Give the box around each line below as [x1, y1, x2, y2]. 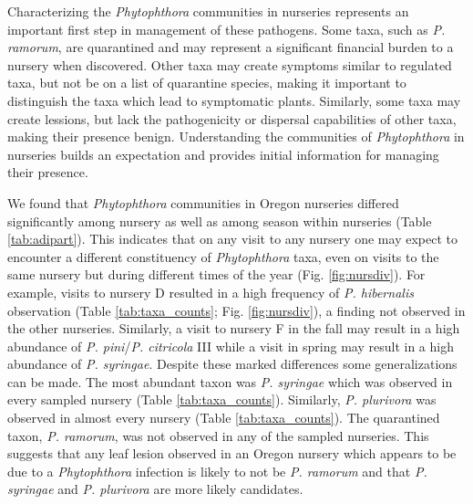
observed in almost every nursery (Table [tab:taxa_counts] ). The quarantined [7, 408, 440, 427]
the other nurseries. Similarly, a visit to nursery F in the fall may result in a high [7, 319, 460, 338]
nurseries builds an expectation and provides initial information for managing [7, 144, 439, 163]
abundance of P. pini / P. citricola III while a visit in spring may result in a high [7, 336, 454, 355]
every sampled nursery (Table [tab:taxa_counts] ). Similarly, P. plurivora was [7, 390, 437, 409]
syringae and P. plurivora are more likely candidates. [7, 479, 303, 499]
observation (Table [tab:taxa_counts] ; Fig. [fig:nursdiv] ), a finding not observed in [7, 300, 466, 320]
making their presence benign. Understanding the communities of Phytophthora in [7, 127, 465, 146]
